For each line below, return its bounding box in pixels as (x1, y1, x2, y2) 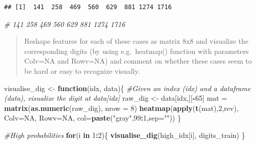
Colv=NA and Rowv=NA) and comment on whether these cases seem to (24, 55, 252, 66)
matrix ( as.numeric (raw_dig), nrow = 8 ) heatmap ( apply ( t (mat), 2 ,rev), (4, 102, 239, 113)
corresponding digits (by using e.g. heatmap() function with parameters (24, 45, 249, 56)
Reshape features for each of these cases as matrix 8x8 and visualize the (24, 36, 249, 46)
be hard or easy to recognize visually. (24, 65, 140, 76)
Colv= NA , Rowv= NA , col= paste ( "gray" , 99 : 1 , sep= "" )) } (4, 112, 181, 123)
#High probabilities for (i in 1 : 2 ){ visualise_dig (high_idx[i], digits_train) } (4, 129, 245, 140)
